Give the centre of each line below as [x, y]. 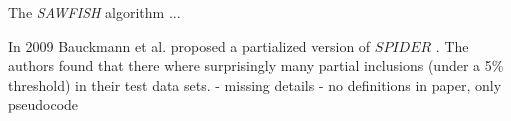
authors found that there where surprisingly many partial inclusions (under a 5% [256, 65]
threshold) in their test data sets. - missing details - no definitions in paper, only [255, 84]
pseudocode [43, 104]
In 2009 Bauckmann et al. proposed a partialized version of [189, 45]
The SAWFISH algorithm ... [94, 12]
